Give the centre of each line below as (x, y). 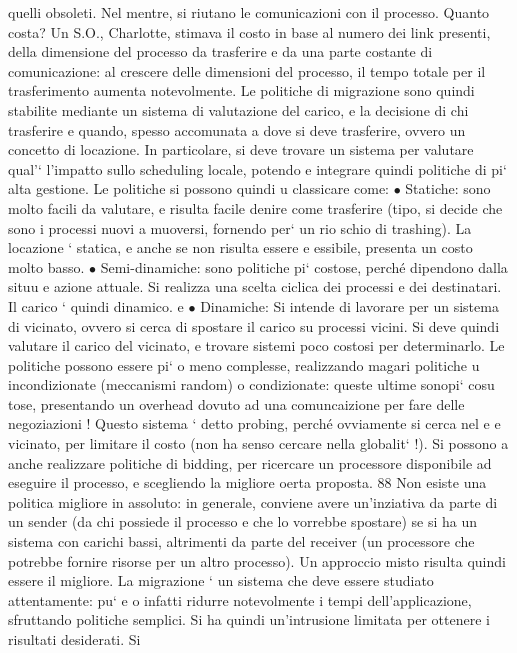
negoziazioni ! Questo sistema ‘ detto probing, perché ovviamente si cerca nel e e (254, 423)
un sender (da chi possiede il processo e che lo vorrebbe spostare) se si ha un (243, 521)
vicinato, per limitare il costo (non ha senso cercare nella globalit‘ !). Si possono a (258, 443)
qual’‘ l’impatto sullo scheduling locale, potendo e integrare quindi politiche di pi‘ (257, 168)
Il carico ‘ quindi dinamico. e (96, 305)
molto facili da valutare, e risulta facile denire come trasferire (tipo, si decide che (255, 207)
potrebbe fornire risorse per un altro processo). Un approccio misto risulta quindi (257, 560)
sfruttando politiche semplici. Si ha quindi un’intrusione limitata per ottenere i (249, 619)
